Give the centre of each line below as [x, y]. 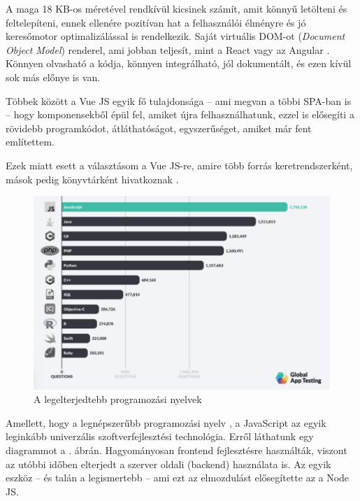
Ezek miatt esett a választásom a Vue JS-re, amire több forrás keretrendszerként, [179, 165]
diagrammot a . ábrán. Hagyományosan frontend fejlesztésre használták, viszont [177, 450]
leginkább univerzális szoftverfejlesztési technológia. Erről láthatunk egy [160, 436]
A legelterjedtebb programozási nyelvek [118, 399]
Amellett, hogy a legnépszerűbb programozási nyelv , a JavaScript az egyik [166, 422]
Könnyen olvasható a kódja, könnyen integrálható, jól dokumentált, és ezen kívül [179, 63]
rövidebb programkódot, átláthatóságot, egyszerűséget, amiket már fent [159, 128]
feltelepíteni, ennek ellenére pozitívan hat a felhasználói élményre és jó [156, 22]
